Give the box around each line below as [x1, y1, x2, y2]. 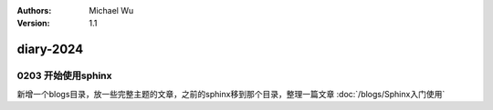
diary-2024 [16, 42, 84, 57]
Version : [16, 18, 50, 29]
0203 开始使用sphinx [16, 69, 113, 82]
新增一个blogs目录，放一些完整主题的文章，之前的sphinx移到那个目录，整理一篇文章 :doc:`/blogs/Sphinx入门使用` [16, 88, 446, 99]
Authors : [16, 5, 52, 15]
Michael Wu [89, 5, 134, 15]
